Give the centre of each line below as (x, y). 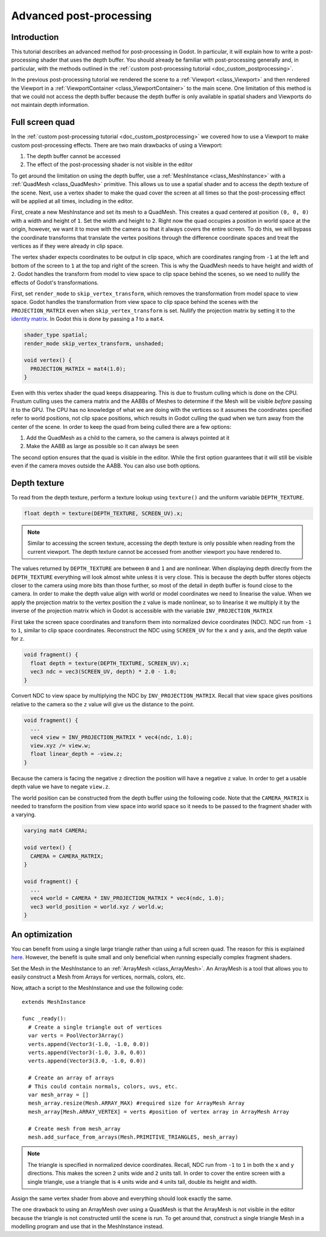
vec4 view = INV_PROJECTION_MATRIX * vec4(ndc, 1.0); (112, 737)
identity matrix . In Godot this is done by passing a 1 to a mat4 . (88, 319)
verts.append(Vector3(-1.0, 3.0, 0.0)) (87, 1053)
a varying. (24, 815)
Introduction (35, 37)
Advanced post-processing (81, 16)
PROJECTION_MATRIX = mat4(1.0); (78, 369)
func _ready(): (44, 1019)
